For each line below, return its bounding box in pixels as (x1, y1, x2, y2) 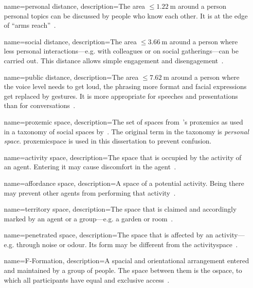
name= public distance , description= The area (4, 72, 139, 82)
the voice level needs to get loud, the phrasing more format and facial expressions (4, 81, 247, 91)
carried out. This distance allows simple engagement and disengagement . (4, 55, 224, 65)
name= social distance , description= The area (4, 36, 137, 46)
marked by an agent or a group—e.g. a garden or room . (4, 213, 173, 223)
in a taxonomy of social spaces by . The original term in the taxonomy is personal (4, 126, 249, 136)
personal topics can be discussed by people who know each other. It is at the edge (4, 10, 248, 20)
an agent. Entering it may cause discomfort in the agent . (4, 162, 176, 172)
